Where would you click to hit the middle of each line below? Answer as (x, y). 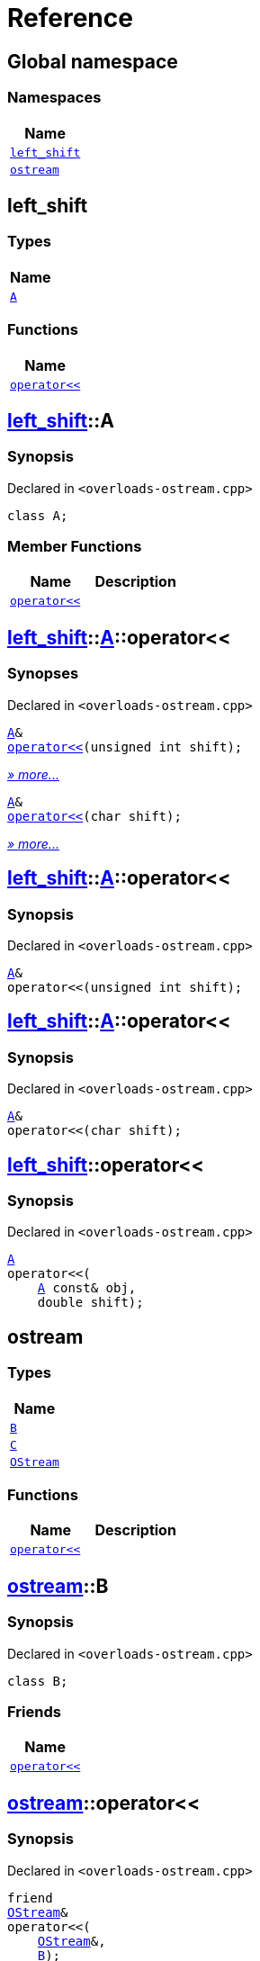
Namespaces (54, 98)
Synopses (43, 674)
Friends (34, 1711)
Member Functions (75, 547)
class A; (38, 515)
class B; (38, 1681)
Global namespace (93, 61)
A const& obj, (87, 1288)
